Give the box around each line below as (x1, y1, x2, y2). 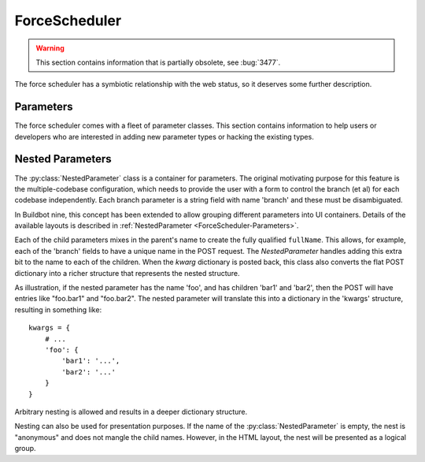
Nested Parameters (14, 152, 112, 166)
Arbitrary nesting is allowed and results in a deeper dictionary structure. (14, 407, 248, 416)
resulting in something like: (14, 304, 102, 315)
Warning (35, 43, 65, 53)
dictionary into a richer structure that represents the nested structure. (14, 268, 240, 278)
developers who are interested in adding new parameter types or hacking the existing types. (14, 132, 314, 141)
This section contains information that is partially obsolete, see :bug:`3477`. (35, 58, 281, 67)
